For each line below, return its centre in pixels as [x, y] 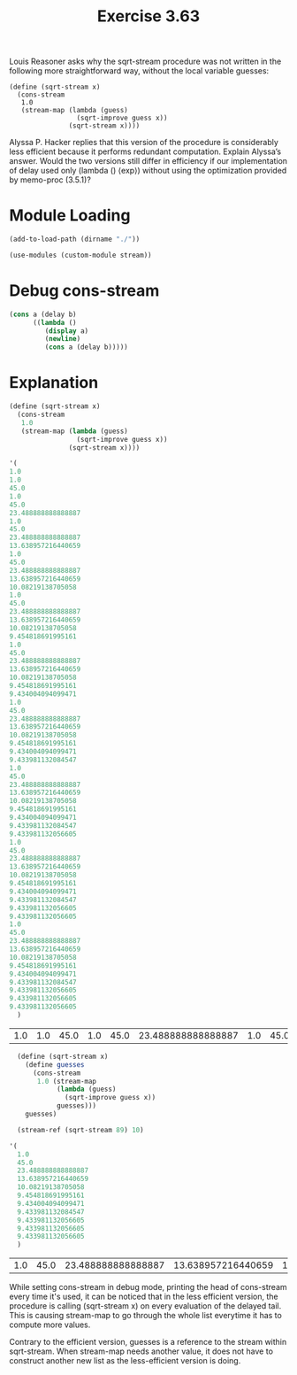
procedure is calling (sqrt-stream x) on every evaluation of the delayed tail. [145, 1306]
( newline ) [63, 339]
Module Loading [70, 216]
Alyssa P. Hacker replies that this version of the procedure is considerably [144, 143]
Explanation [54, 383]
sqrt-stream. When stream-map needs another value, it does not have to [141, 1351]
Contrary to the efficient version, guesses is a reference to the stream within [148, 1342]
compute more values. [50, 1325]
